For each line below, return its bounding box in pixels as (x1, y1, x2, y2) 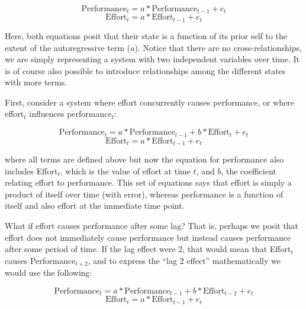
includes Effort (5, 164, 58, 177)
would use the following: (5, 266, 92, 279)
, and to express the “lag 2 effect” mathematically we (88, 254, 281, 266)
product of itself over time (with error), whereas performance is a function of (5, 187, 284, 200)
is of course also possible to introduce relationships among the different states (5, 64, 286, 77)
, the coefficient (221, 164, 276, 177)
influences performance (29, 107, 112, 120)
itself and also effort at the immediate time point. (5, 199, 185, 212)
